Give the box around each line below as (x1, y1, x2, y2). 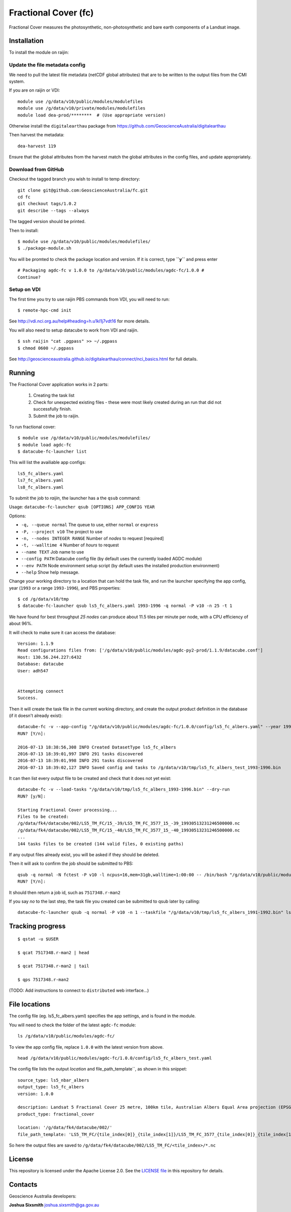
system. (9, 78, 25, 84)
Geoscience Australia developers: (9, 1193, 77, 1199)
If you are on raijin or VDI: (9, 87, 60, 93)
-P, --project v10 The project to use (21, 528, 103, 534)
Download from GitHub (9, 166, 65, 173)
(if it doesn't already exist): (9, 713, 63, 718)
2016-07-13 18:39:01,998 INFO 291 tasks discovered (17, 758, 143, 764)
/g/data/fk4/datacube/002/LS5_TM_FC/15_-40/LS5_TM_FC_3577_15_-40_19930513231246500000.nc (17, 827, 240, 833)
